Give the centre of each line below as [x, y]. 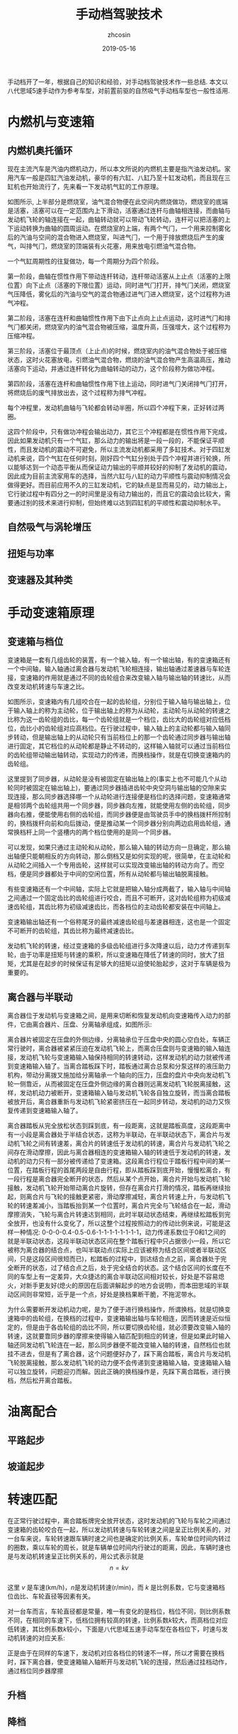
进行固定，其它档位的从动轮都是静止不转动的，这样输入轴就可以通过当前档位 [119, 746]
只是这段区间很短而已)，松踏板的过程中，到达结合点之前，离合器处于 [120, 1259]
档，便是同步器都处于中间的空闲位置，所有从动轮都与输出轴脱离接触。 [110, 874]
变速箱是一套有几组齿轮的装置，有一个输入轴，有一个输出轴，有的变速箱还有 [119, 660]
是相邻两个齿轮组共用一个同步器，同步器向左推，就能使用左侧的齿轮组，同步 [119, 806]
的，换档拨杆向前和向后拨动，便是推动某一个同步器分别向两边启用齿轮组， [116, 823]
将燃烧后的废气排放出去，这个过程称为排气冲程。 [79, 392]
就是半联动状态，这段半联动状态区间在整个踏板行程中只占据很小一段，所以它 [119, 1241]
